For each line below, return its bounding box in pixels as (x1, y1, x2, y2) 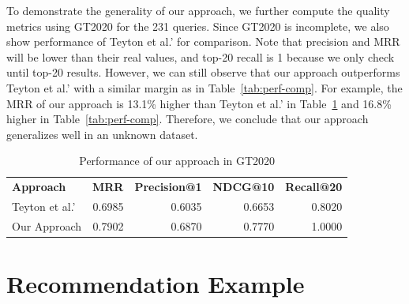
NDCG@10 (212, 178, 275, 195)
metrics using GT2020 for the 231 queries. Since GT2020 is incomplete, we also (6, 17, 389, 34)
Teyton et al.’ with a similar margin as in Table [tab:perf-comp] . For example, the (6, 79, 403, 96)
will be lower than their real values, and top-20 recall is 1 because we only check (6, 48, 395, 65)
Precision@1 (134, 178, 202, 195)
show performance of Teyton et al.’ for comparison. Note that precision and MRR (6, 33, 400, 50)
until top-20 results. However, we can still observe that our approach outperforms (6, 64, 400, 81)
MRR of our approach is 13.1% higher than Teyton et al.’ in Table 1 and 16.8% (6, 95, 392, 111)
